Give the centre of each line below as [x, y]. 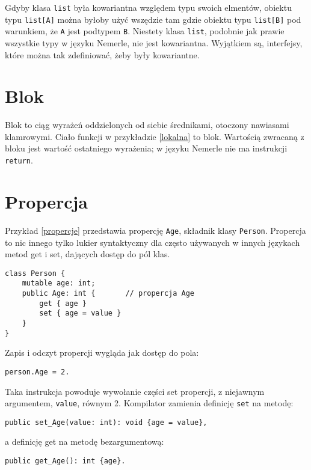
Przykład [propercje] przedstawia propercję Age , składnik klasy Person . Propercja [155, 230]
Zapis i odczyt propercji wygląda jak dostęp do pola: [102, 352]
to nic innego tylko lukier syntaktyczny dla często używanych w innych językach [152, 242]
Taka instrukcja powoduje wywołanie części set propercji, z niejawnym [135, 391]
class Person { [35, 273]
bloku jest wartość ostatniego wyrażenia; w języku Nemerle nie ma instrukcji [146, 148]
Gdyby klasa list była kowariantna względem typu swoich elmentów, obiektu [148, 7]
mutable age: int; [59, 283]
